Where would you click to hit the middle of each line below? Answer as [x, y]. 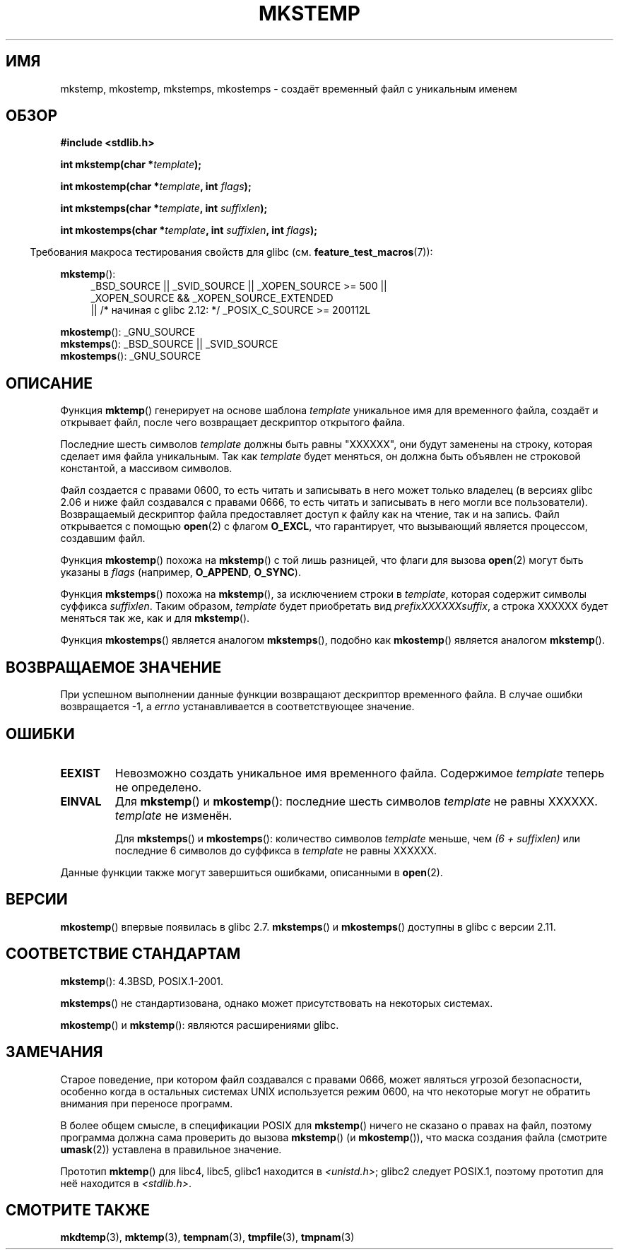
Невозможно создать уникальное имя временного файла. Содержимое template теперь [360, 773]
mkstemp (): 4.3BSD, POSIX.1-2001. [142, 981]
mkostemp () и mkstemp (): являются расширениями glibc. [200, 1025]
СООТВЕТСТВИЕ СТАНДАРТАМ [123, 954]
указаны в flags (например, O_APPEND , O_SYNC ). [181, 572]
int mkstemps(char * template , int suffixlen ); [164, 208]
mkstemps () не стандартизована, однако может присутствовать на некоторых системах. [277, 1003]
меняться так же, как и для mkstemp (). [155, 618]
